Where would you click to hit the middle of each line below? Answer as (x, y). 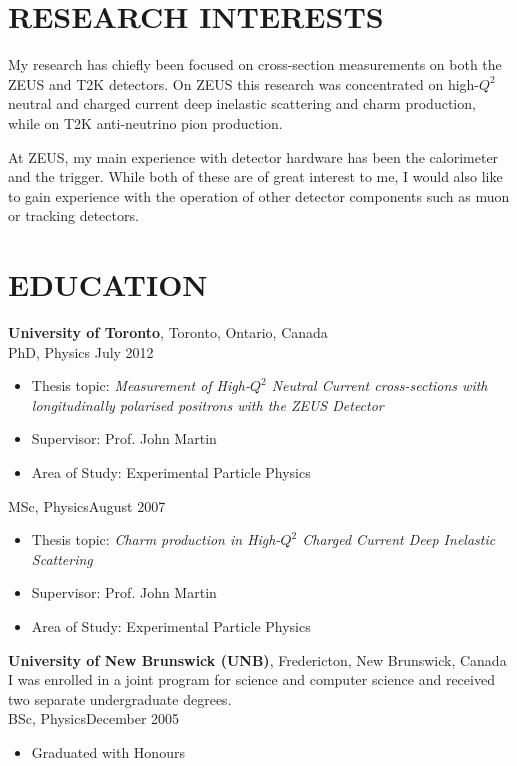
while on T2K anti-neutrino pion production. (145, 122)
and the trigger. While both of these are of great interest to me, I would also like (255, 176)
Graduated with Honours (108, 751)
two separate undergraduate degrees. (120, 698)
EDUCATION (108, 284)
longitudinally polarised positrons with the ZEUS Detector (207, 404)
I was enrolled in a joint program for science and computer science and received (251, 679)
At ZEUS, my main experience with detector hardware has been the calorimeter (253, 156)
